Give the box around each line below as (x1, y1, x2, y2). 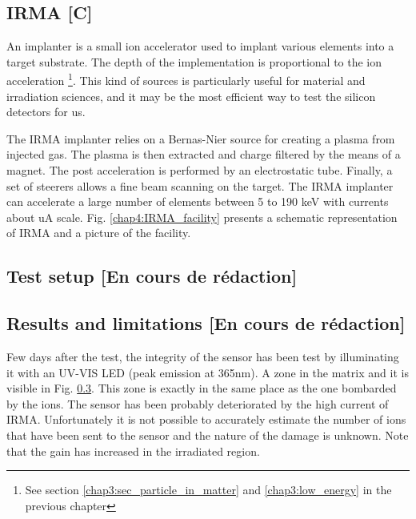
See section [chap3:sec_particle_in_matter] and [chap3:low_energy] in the (25, 481, 392, 498)
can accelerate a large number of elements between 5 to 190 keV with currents (6, 193, 389, 210)
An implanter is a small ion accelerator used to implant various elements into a (6, 38, 394, 54)
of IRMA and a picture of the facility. (6, 224, 191, 241)
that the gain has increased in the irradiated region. (6, 442, 260, 459)
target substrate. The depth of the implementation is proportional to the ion (6, 53, 382, 70)
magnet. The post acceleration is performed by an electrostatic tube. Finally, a (6, 162, 393, 179)
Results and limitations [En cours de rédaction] (6, 311, 406, 336)
